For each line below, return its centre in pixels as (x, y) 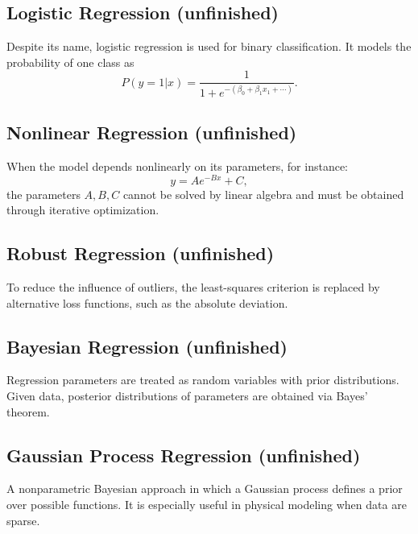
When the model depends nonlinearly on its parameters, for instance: (177, 166)
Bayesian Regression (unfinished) (147, 346)
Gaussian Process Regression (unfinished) (184, 455)
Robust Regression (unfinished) (141, 253)
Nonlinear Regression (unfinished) (152, 132)
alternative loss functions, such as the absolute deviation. (147, 302)
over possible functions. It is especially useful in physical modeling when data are (207, 505)
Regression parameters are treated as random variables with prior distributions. (203, 380)
